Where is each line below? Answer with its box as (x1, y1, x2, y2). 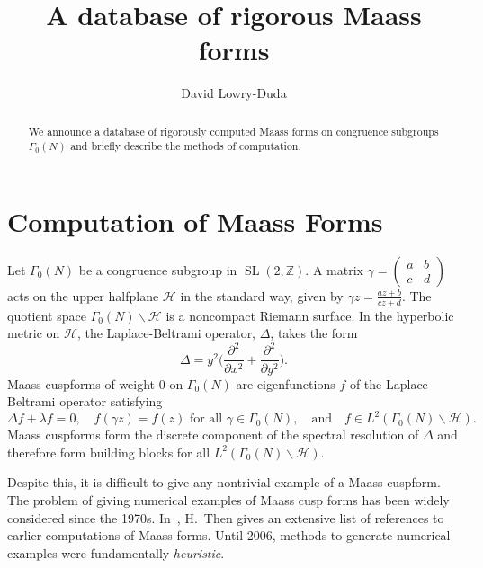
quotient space (7, 306, 86, 324)
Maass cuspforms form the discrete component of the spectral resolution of (7, 425, 419, 444)
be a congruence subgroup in (78, 260, 237, 279)
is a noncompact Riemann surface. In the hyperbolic (165, 306, 454, 324)
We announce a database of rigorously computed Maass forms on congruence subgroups (28, 123, 439, 138)
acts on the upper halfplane (7, 286, 159, 305)
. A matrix (305, 260, 363, 279)
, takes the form (270, 324, 358, 342)
